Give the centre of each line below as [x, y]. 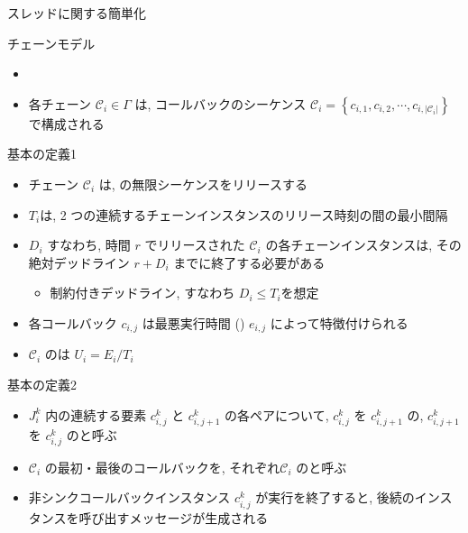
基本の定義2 [42, 384]
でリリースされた [195, 245]
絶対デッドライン [79, 262]
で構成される [66, 123]
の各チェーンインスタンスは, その [363, 245]
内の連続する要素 [96, 414]
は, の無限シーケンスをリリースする [203, 184]
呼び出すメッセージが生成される [174, 517]
